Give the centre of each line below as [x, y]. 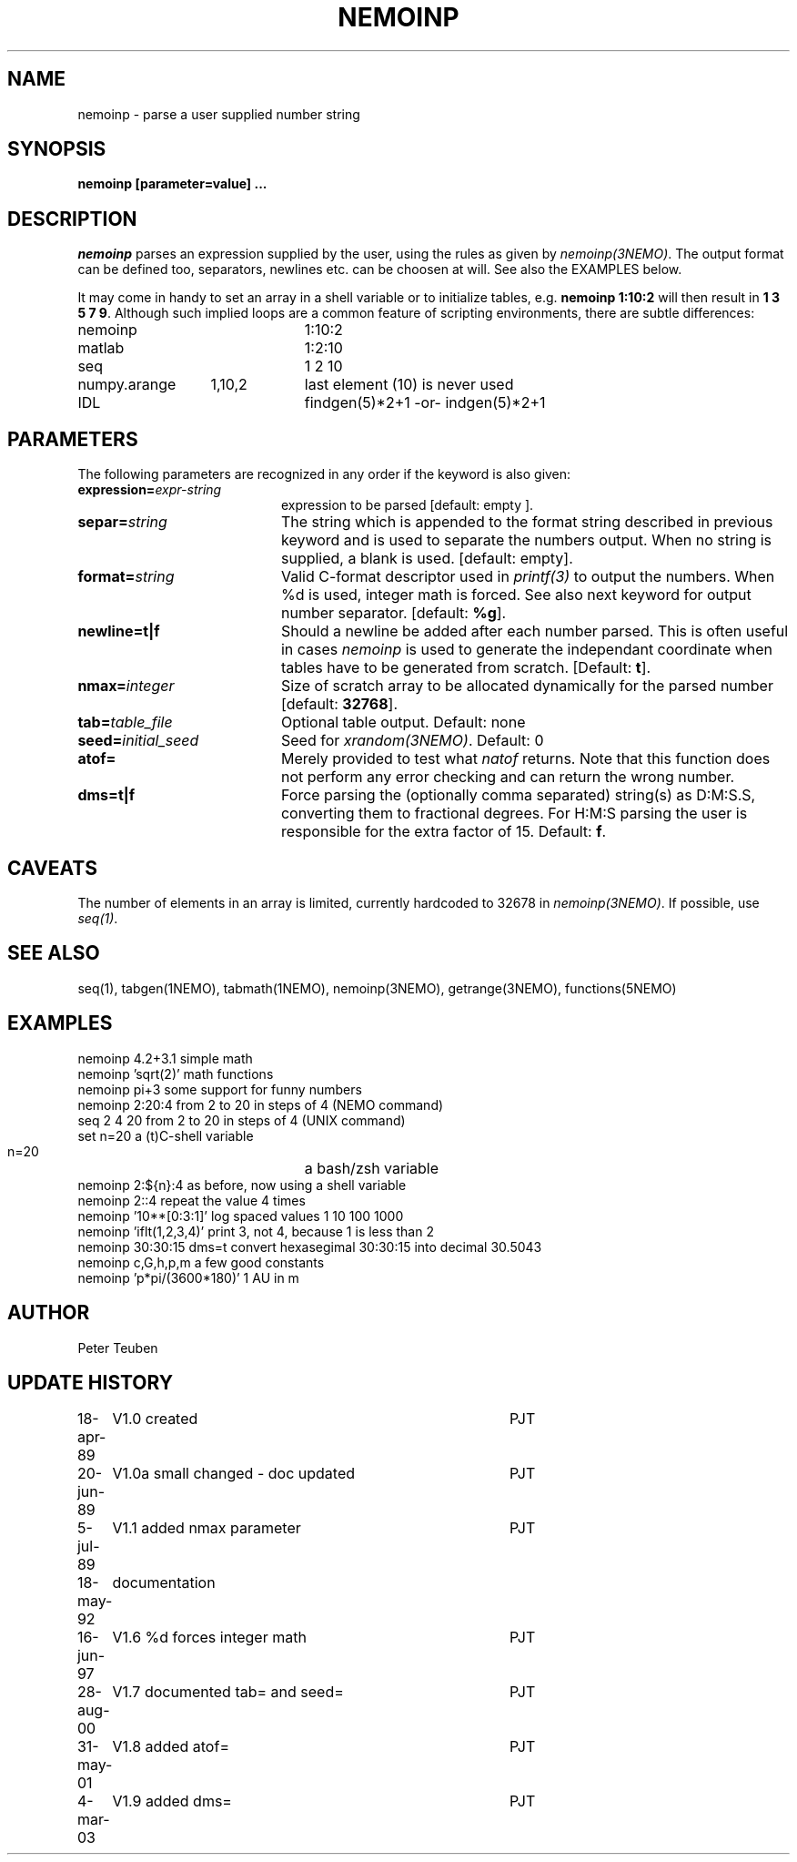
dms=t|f [106, 795]
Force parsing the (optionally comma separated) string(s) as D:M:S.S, [518, 795]
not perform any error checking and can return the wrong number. [508, 777]
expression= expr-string [150, 490]
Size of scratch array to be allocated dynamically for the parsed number [527, 686]
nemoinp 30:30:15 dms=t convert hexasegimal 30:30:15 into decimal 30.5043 [310, 1246]
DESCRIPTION [72, 219]
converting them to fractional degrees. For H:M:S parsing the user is [514, 814]
